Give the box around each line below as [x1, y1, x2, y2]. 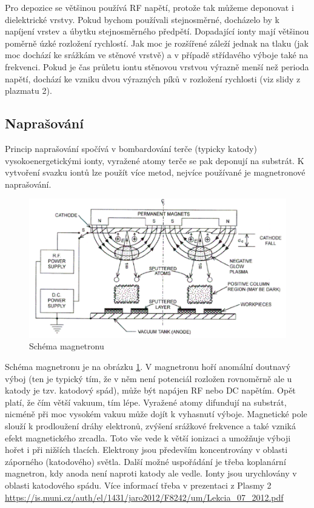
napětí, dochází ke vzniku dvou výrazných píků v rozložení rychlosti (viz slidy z [5, 72, 301, 85]
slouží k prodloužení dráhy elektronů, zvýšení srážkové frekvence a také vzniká [5, 420, 296, 432]
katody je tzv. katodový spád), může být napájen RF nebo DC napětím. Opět [5, 384, 296, 397]
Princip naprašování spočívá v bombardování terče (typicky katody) [5, 142, 257, 154]
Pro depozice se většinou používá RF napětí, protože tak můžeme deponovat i [5, 1, 294, 13]
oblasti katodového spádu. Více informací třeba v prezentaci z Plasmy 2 [5, 478, 272, 491]
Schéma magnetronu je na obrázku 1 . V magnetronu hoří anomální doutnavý [5, 360, 291, 373]
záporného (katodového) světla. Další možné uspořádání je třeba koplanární [5, 455, 286, 467]
